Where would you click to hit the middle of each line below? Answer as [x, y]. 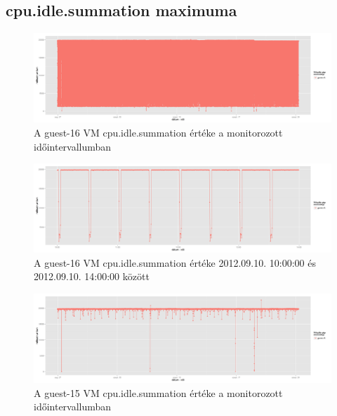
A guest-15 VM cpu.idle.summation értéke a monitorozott [158, 392]
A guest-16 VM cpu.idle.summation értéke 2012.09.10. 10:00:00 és [175, 262]
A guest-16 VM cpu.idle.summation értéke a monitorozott [158, 132]
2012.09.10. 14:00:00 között [92, 276]
